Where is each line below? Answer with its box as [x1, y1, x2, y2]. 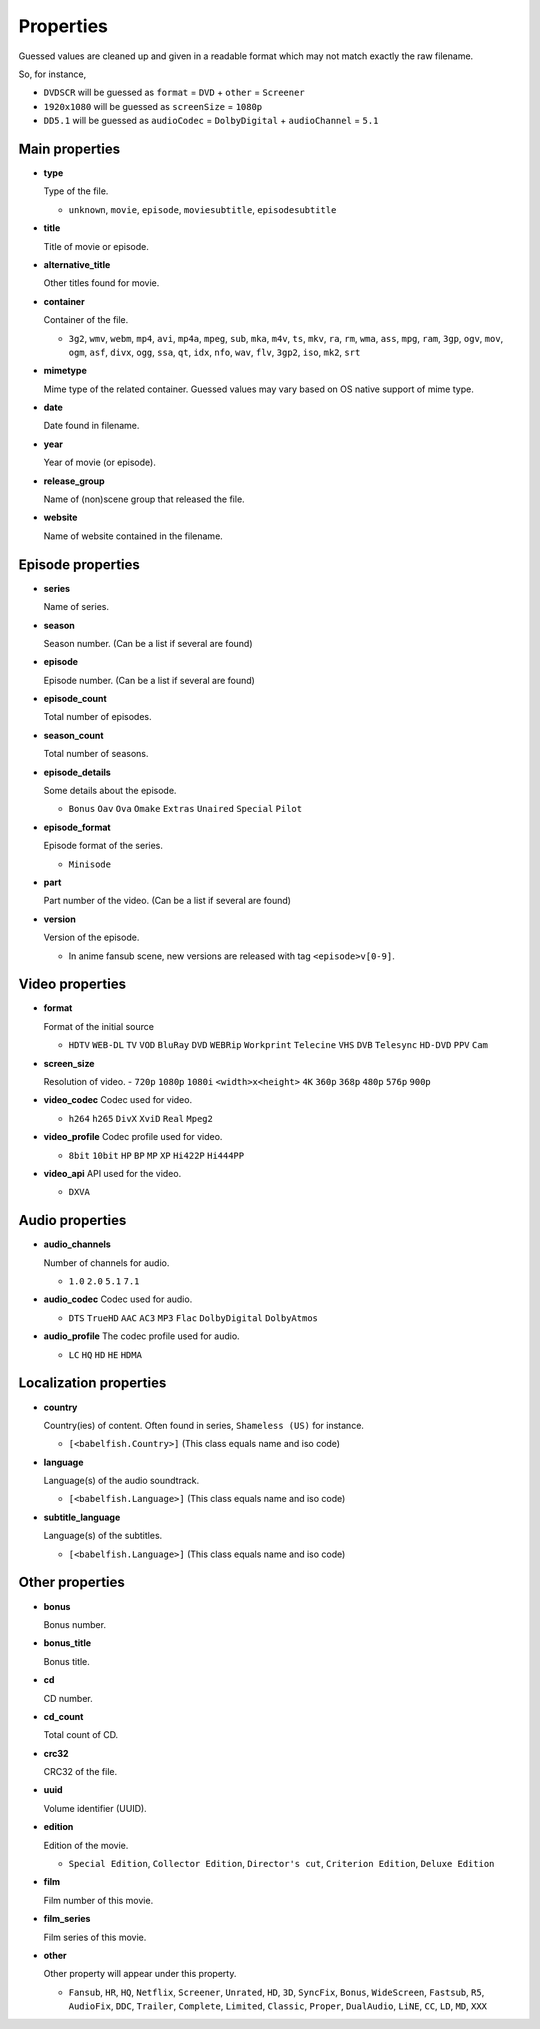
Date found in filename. [43, 420, 140, 432]
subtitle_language [43, 1511, 121, 1523]
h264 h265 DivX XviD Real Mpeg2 [68, 1113, 214, 1124]
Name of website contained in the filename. [43, 530, 224, 542]
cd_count [43, 1710, 84, 1722]
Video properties [18, 976, 127, 993]
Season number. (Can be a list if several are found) [43, 637, 254, 649]
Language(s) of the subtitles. [43, 1530, 163, 1542]
